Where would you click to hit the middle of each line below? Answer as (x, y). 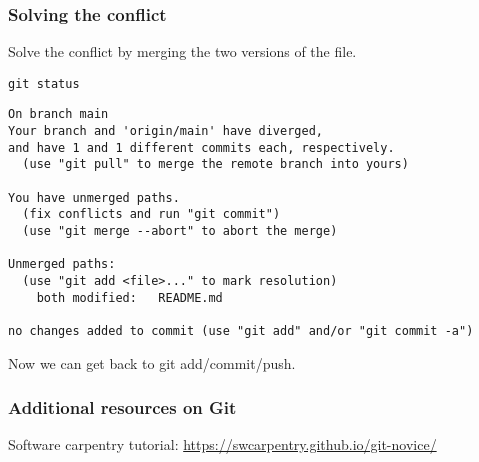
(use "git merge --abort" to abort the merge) (180, 231)
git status (44, 83)
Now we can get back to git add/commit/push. (152, 362)
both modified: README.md (129, 297)
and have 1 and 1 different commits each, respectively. (201, 147)
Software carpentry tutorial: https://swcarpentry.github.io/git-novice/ (222, 444)
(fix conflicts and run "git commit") (151, 214)
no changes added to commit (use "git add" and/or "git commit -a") (241, 331)
